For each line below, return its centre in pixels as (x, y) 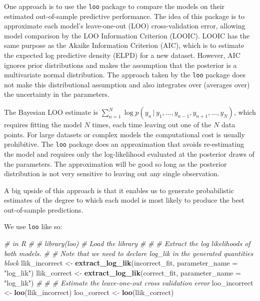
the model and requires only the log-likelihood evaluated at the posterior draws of (129, 153)
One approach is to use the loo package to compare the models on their (114, 6)
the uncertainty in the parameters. (57, 94)
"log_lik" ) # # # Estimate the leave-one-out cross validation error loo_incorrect (129, 282)
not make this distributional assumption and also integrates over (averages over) (127, 84)
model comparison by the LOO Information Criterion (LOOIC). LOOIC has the (127, 35)
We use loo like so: (33, 226)
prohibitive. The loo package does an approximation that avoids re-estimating (124, 144)
